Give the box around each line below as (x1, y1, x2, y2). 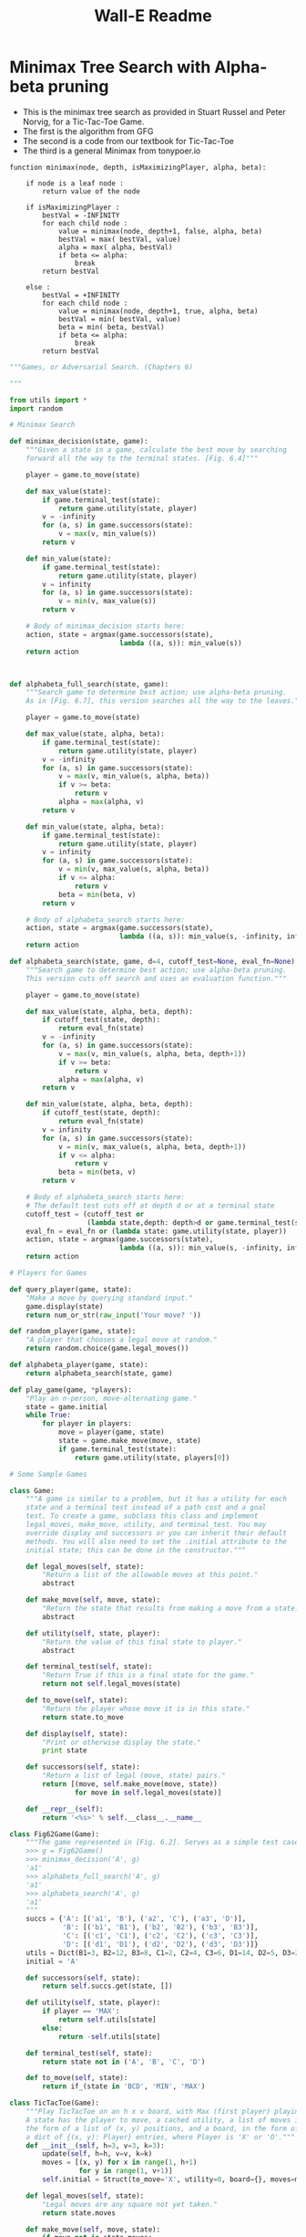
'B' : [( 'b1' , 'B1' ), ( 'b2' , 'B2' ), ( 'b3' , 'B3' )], (62, 1923, 259, 1932)
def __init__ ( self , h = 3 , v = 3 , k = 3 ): (25, 2141, 166, 2150)
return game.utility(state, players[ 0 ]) (74, 1453, 230, 1462)
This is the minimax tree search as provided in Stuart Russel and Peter (22, 106, 287, 117)
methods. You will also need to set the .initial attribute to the (25, 1537, 287, 1546)
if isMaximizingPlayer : (25, 203, 120, 212)
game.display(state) (25, 1301, 104, 1311)
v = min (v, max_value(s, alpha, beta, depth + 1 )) (57, 1142, 247, 1151)
